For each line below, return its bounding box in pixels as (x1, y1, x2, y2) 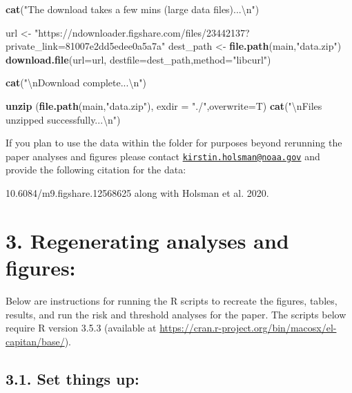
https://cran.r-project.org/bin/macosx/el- (159, 320, 337, 335)
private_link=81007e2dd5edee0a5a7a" (6, 39, 166, 53)
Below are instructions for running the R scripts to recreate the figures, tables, (6, 293, 338, 307)
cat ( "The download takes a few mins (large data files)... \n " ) (6, 2, 260, 16)
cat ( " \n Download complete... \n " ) (6, 75, 146, 90)
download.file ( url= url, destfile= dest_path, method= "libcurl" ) (6, 52, 271, 66)
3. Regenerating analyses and (6, 226, 289, 254)
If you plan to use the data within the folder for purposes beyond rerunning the (6, 135, 342, 150)
